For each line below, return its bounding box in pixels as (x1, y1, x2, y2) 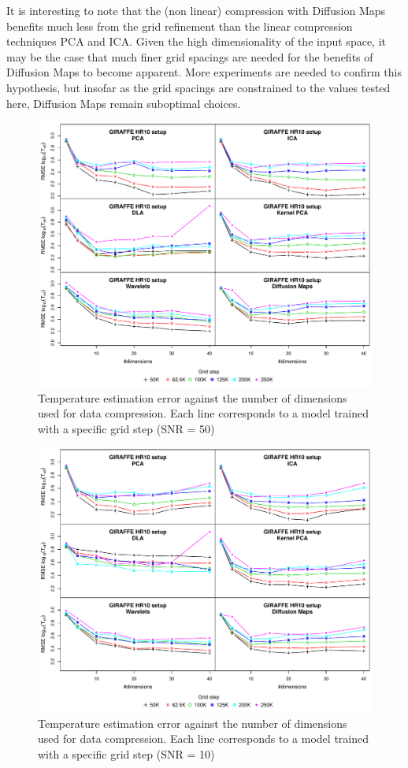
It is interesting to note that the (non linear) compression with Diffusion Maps (6, 2, 386, 18)
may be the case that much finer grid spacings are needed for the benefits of (6, 48, 373, 65)
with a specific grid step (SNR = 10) (38, 745, 215, 762)
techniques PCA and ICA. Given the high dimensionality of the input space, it (6, 33, 386, 50)
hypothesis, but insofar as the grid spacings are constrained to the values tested (6, 79, 391, 95)
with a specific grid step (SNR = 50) (38, 420, 215, 436)
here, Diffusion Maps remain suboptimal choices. (6, 95, 241, 111)
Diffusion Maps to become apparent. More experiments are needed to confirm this (6, 64, 402, 80)
